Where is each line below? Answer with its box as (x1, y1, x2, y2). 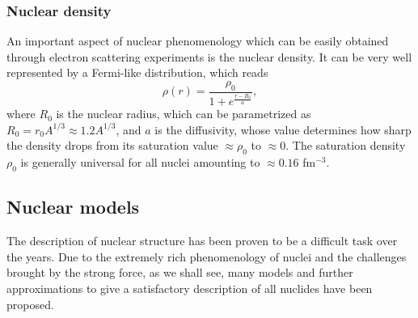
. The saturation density (285, 137, 406, 154)
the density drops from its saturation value (6, 137, 218, 154)
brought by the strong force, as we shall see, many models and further (6, 264, 353, 281)
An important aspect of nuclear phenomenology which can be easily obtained (6, 32, 389, 49)
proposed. (6, 295, 54, 312)
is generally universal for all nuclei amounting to (20, 154, 260, 171)
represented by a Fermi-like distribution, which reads (6, 64, 268, 81)
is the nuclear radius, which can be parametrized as (56, 105, 311, 122)
